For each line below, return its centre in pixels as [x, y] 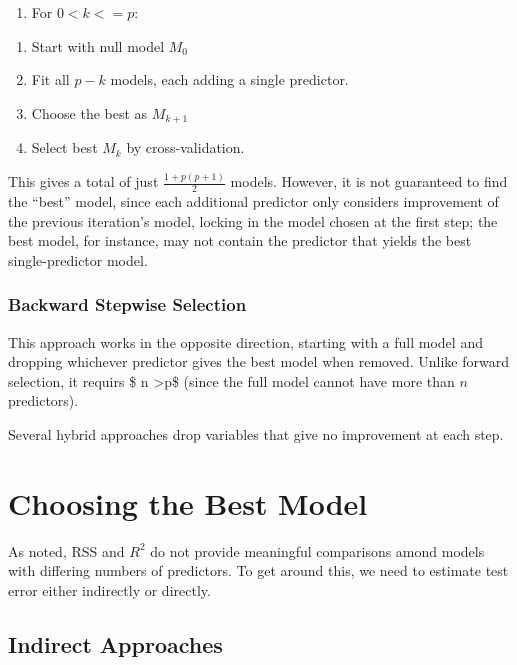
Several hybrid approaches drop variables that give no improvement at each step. [256, 433]
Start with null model [98, 45]
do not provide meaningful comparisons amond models [317, 550]
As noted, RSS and [66, 550]
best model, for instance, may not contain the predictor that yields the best [240, 240]
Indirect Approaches [115, 643]
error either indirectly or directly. [109, 589]
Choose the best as [89, 112]
